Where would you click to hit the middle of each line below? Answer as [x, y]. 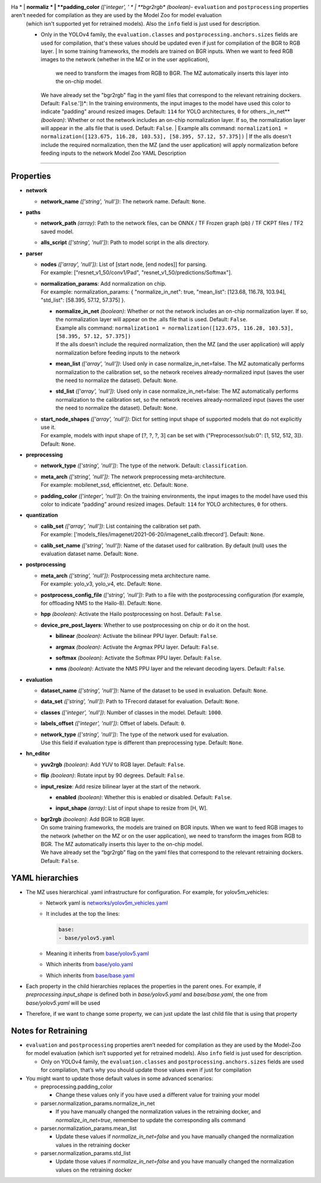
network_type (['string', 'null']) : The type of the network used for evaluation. [135, 734]
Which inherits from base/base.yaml [90, 975]
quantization [42, 515]
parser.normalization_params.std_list [86, 1153]
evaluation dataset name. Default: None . [90, 554]
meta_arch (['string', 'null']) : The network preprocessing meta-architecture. [133, 477]
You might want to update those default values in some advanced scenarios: [119, 1078]
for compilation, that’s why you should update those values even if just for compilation [146, 1070]
